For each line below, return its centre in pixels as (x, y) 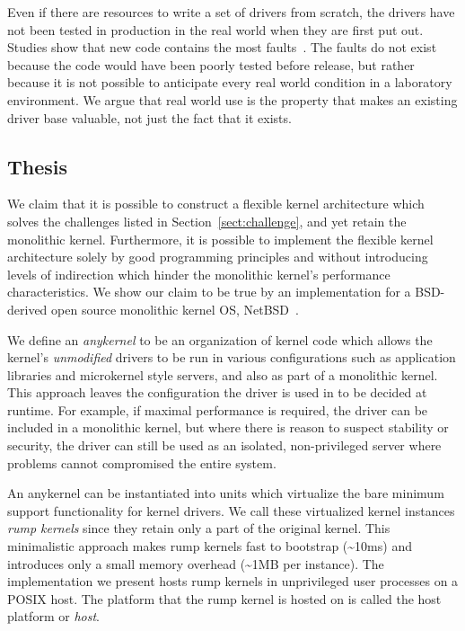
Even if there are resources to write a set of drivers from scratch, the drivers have (231, 12)
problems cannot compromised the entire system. (142, 462)
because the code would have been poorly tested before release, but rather (211, 64)
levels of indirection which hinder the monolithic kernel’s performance (199, 274)
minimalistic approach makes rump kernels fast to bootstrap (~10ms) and (210, 546)
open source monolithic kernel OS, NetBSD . (175, 309)
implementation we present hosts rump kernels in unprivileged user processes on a (233, 581)
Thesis (38, 166)
